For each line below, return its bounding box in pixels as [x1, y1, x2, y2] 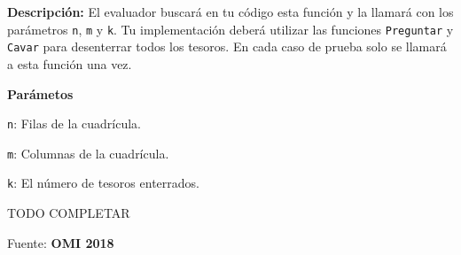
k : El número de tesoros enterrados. [7, 174, 199, 192]
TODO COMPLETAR [7, 204, 130, 222]
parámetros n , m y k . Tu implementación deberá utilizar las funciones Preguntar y [7, 19, 454, 38]
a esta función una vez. [7, 54, 132, 73]
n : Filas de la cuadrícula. [7, 114, 141, 133]
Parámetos [7, 84, 74, 103]
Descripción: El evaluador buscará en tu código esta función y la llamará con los [7, 3, 454, 20]
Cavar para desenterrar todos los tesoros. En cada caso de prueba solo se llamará [7, 37, 447, 56]
